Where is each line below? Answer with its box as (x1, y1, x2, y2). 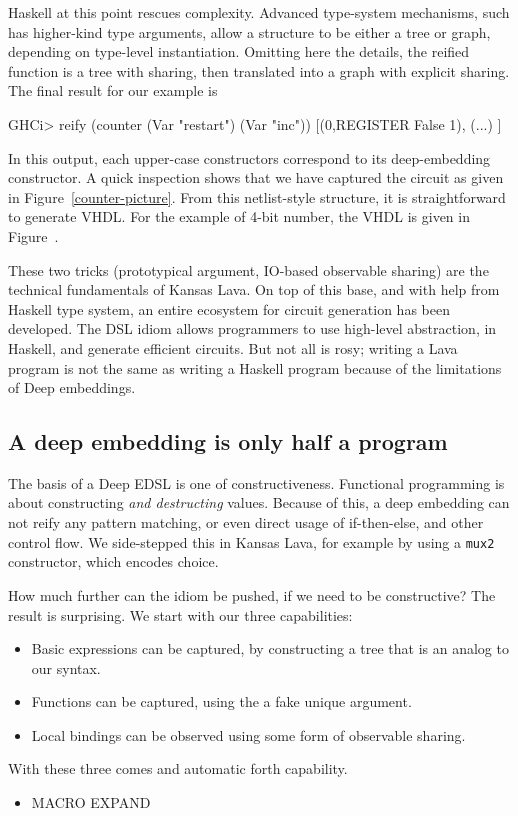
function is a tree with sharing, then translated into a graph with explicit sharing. (8, 60, 510, 81)
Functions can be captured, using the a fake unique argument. (31, 691, 412, 712)
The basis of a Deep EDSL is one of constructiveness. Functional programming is (8, 472, 505, 493)
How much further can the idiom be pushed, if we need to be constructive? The (8, 584, 496, 605)
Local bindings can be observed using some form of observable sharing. (31, 724, 466, 745)
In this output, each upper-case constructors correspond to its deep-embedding (8, 147, 491, 168)
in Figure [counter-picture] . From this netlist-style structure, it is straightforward (8, 186, 506, 207)
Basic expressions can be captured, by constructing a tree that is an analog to (31, 638, 509, 659)
